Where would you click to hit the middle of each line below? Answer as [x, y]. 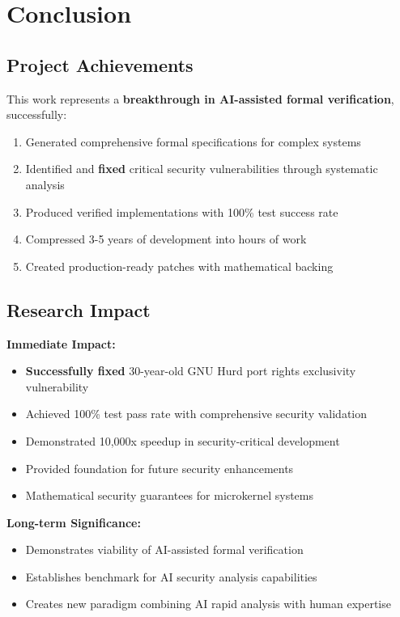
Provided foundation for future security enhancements [160, 468]
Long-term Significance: [74, 522]
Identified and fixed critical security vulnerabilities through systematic [202, 169]
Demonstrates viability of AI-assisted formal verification [164, 549]
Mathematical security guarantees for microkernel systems [170, 495]
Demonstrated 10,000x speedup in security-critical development [183, 440]
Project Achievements [100, 64]
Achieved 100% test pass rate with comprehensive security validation [196, 414]
